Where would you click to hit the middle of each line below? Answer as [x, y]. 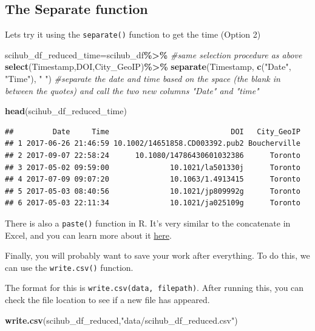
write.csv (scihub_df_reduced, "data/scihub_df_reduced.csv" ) [121, 320]
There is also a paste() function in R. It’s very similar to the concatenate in [148, 223]
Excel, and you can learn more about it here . [88, 235]
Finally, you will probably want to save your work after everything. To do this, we [157, 255]
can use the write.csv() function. [69, 267]
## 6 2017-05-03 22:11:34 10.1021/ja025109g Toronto [153, 203]
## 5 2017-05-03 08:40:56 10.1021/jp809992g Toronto [153, 191]
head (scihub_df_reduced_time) [66, 111]
